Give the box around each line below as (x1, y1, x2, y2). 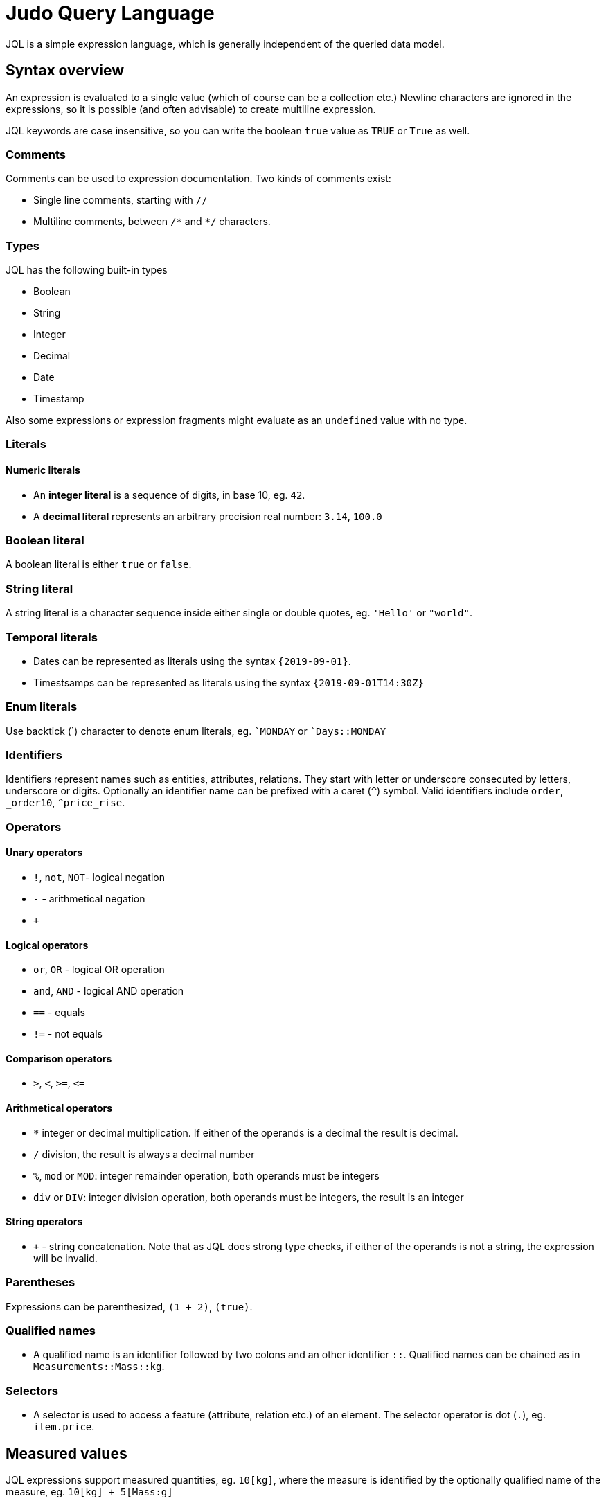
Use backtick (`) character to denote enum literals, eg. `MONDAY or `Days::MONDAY (6, 724, 386, 737)
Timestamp (33, 393, 84, 405)
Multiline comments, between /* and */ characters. (33, 215, 271, 228)
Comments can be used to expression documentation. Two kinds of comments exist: (6, 172, 391, 185)
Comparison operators (6, 1052, 112, 1065)
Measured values (6, 1444, 127, 1462)
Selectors (6, 1383, 58, 1398)
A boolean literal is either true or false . (6, 558, 192, 571)
